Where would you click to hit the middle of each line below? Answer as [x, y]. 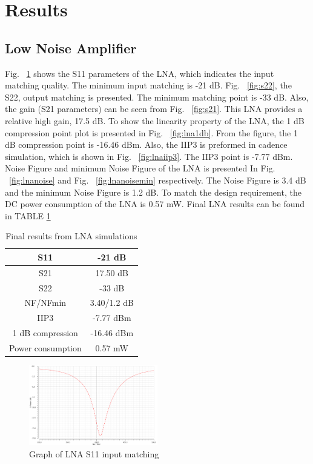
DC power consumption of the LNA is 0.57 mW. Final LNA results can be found [155, 204]
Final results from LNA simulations [71, 236]
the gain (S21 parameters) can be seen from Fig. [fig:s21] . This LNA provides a [154, 109]
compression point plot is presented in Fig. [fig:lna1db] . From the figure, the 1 [151, 132]
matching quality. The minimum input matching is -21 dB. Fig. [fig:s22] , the [148, 85]
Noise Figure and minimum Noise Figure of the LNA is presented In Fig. [140, 168]
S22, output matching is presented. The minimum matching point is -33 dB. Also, [157, 97]
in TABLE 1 [28, 215]
